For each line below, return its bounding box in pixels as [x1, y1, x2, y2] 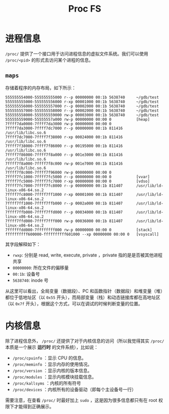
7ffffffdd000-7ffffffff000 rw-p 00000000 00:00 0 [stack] [5, 227, 152, 232]
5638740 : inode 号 [12, 277, 49, 283]
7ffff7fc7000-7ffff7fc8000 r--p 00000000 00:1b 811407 [5, 183, 123, 188]
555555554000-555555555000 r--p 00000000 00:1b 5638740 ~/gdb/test [5, 94, 159, 100]
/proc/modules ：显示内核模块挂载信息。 [12, 374, 97, 380]
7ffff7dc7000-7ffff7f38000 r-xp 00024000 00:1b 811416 [5, 134, 123, 139]
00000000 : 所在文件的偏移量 [12, 265, 69, 271]
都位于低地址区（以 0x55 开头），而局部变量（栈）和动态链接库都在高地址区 [5, 294, 160, 300]
